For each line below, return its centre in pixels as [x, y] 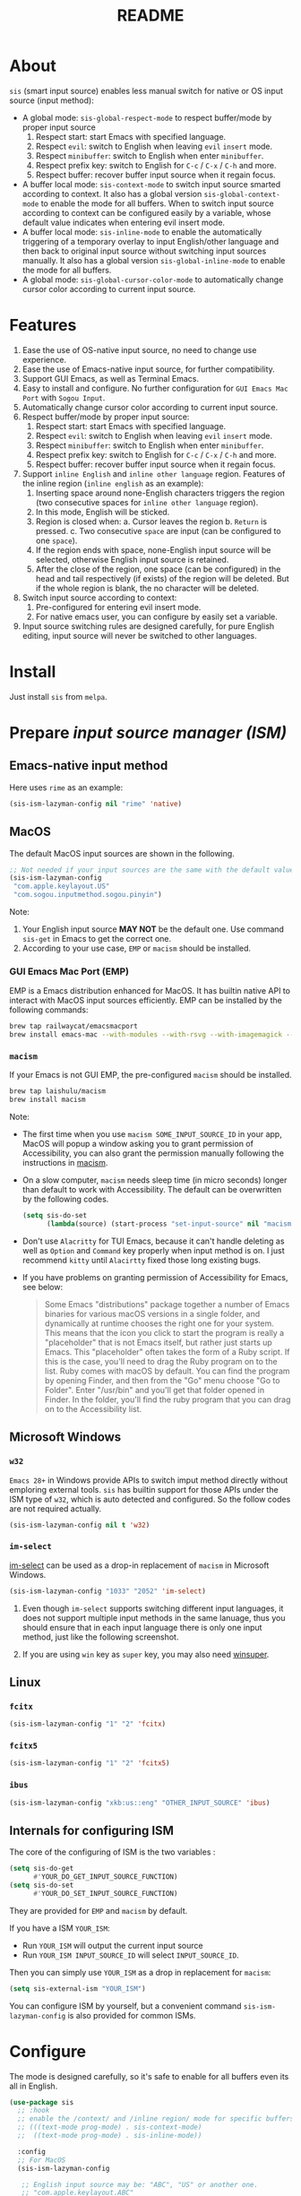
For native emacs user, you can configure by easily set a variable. [156, 616]
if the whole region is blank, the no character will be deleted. [147, 588]
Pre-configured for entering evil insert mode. [118, 607]
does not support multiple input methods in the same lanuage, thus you [154, 1617]
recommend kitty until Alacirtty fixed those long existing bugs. [142, 1260]
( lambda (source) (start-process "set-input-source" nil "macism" [171, 1224]
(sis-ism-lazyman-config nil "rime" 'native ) [95, 804]
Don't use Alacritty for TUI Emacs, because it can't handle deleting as [153, 1241]
